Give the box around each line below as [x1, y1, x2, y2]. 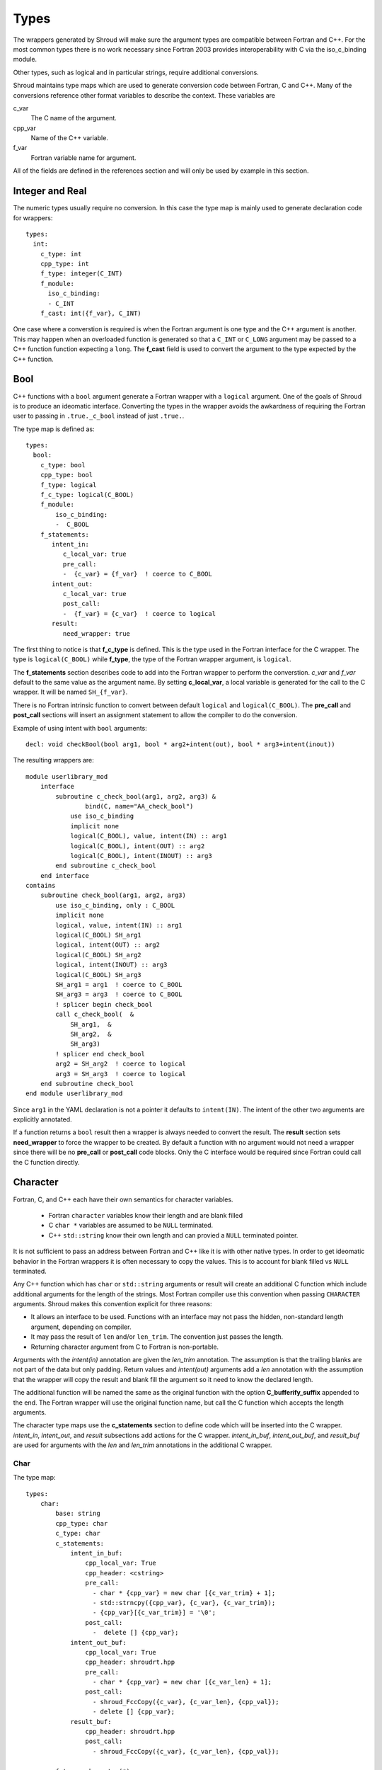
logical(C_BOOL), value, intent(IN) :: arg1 [70, 832, 228, 840]
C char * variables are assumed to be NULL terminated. [48, 1221, 214, 1230]
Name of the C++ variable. [30, 134, 109, 142]
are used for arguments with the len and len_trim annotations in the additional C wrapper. [13, 1441, 272, 1449]
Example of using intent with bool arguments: [13, 724, 148, 732]
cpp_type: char [55, 1519, 108, 1527]
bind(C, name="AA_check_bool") [85, 802, 194, 810]
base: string [55, 1509, 100, 1518]
